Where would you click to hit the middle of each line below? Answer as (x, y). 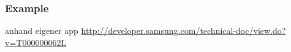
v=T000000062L (36, 42)
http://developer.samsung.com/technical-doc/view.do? (183, 31)
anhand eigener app (42, 31)
